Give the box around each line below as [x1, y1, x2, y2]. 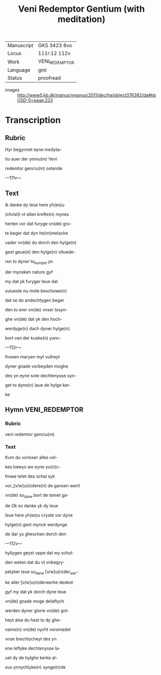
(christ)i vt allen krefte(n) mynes [5, 212, 69, 217]
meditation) [57, 14, 106, 25]
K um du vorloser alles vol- [5, 454, 58, 460]
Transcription [5, 114, 61, 125]
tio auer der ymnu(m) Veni [5, 156, 57, 162]
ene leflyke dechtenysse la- [5, 645, 61, 651]
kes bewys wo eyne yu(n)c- [5, 463, 61, 470]
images [5, 87, 20, 93]
